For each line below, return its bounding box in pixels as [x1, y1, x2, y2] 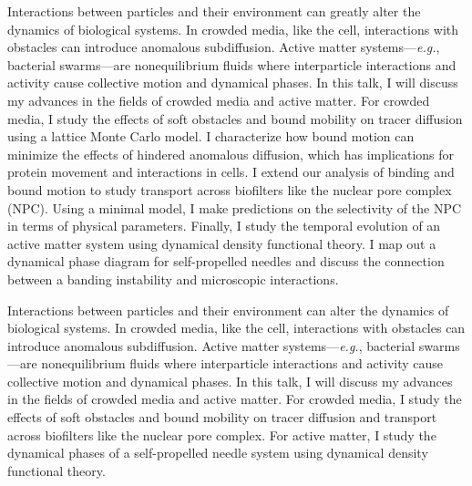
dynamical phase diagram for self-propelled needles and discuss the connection [7, 252, 445, 271]
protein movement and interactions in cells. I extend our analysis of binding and [7, 162, 455, 181]
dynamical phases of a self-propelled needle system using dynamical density [7, 443, 428, 462]
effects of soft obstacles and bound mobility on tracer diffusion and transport [7, 408, 437, 427]
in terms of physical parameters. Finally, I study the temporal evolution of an [7, 216, 441, 235]
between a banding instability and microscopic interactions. [7, 269, 339, 288]
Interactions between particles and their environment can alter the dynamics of [7, 300, 449, 319]
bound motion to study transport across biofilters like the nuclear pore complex [7, 180, 452, 199]
